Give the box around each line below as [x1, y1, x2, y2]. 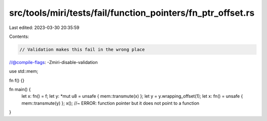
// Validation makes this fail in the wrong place [19, 47, 145, 52]
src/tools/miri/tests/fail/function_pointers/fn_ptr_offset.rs [9, 7, 255, 18]
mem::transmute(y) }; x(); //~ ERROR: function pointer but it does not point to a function [21, 100, 200, 106]
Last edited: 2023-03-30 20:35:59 [9, 25, 80, 30]
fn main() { [9, 87, 31, 92]
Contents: [9, 33, 29, 39]
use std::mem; [9, 68, 39, 74]
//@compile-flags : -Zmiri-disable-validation [9, 59, 98, 65]
